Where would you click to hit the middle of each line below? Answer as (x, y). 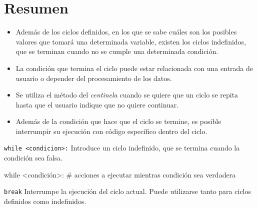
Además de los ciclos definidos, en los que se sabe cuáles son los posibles (126, 32)
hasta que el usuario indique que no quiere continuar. (97, 104)
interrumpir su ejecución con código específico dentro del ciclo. (111, 131)
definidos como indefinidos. (45, 201)
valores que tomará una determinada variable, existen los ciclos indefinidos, (131, 41)
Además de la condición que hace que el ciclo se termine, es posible (118, 121)
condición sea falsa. (33, 158)
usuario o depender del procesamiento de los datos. (94, 78)
